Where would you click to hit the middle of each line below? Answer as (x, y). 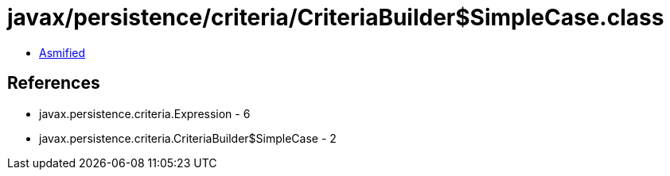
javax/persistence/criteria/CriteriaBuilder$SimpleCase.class (336, 17)
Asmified (62, 52)
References (54, 83)
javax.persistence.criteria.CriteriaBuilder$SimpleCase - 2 (188, 138)
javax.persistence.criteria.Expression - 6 (145, 113)
